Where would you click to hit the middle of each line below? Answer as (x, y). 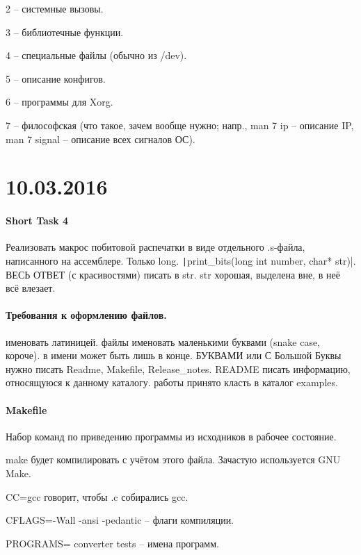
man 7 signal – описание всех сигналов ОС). (101, 139)
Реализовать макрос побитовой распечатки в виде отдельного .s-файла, (155, 247)
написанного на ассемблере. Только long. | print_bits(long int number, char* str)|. (181, 260)
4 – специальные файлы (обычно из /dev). (96, 55)
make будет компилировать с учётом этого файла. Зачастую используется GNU (173, 459)
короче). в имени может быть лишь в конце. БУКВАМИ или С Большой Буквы (174, 355)
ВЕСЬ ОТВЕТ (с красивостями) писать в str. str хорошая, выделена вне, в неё (173, 274)
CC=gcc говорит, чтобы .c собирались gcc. (97, 496)
